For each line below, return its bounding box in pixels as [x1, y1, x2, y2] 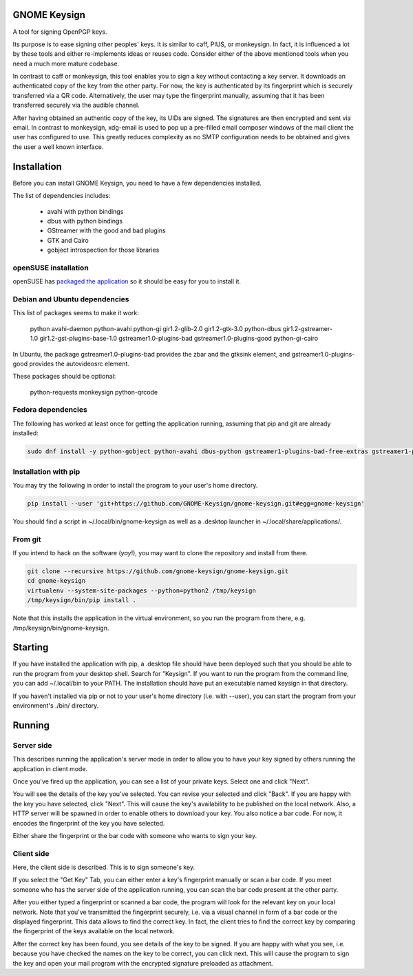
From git [12, 535, 41, 544]
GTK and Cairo [47, 236, 89, 244]
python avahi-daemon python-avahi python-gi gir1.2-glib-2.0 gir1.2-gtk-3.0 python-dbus [30, 324, 282, 332]
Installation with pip [12, 466, 81, 476]
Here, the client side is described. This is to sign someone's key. [12, 863, 195, 872]
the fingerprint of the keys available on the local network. [12, 927, 175, 935]
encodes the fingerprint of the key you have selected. [12, 819, 165, 827]
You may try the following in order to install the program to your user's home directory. [12, 481, 258, 489]
